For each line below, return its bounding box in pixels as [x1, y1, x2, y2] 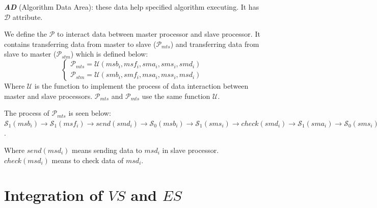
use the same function [142, 90, 210, 101]
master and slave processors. [4, 90, 93, 101]
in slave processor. [162, 144, 219, 155]
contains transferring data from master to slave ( [4, 38, 156, 49]
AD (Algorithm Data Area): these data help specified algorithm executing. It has [4, 2, 259, 12]
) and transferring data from [170, 38, 259, 49]
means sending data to [72, 144, 142, 155]
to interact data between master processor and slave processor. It [57, 29, 260, 39]
